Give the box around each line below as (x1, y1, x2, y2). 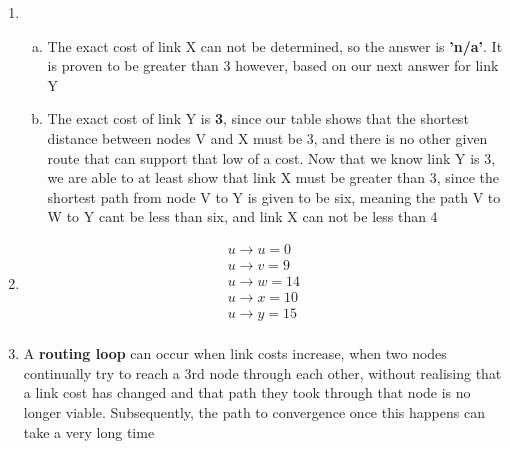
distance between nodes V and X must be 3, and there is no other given (47, 127, 488, 148)
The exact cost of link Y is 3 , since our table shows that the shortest (47, 108, 469, 129)
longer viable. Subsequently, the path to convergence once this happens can (23, 401, 485, 422)
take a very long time (23, 421, 155, 442)
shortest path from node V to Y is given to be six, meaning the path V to (47, 186, 501, 207)
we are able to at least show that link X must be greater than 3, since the (47, 167, 500, 188)
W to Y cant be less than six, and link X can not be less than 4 (47, 206, 438, 227)
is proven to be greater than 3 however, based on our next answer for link (47, 55, 499, 76)
